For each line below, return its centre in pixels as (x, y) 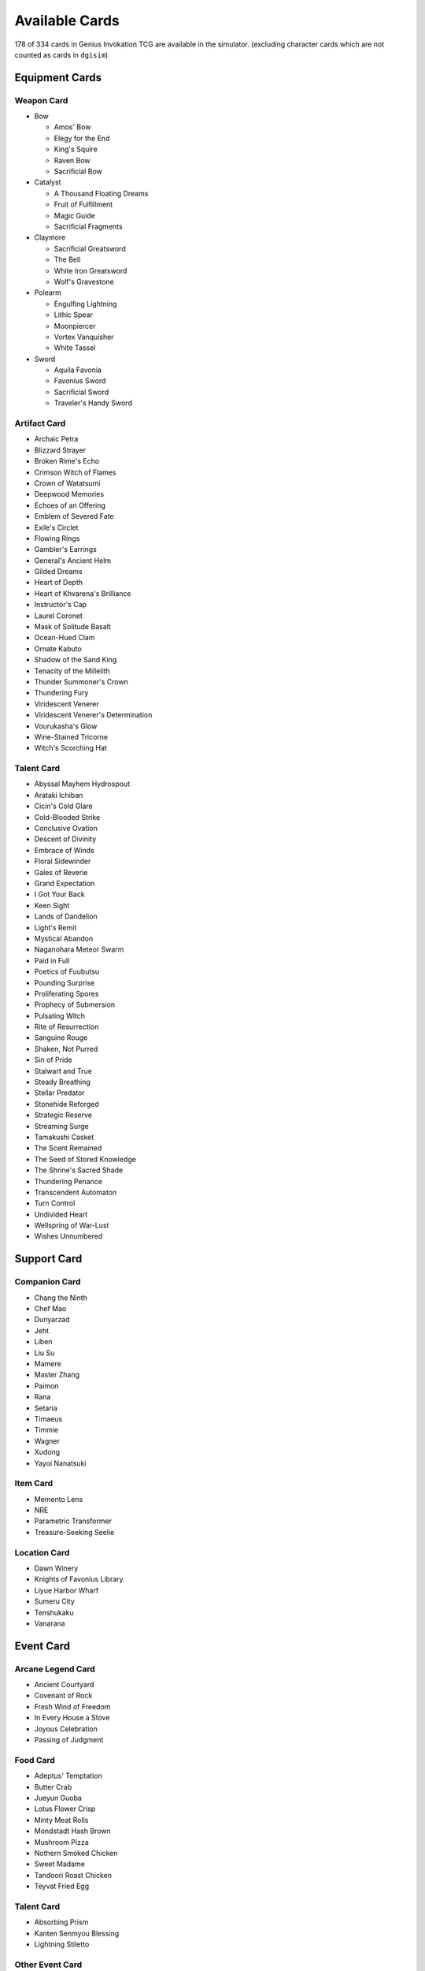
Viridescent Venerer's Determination (93, 715)
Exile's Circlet (56, 527)
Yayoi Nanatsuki (60, 1463)
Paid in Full (52, 960)
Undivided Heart (61, 1214)
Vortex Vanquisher (84, 337)
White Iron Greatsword (91, 270)
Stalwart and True (63, 1071)
